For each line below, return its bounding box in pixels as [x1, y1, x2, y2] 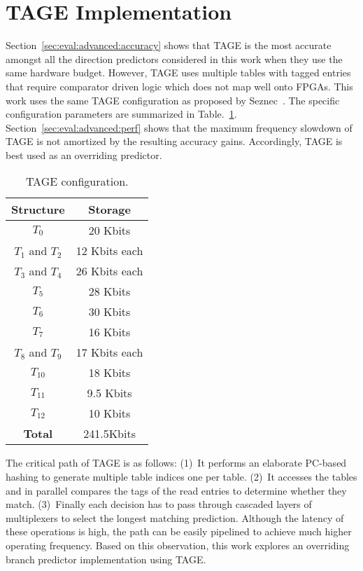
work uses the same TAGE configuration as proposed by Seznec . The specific [6, 92, 340, 107]
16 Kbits [88, 324, 131, 340]
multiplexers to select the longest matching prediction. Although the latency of [6, 510, 344, 525]
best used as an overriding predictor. [6, 147, 162, 162]
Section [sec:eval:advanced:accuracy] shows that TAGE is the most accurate [6, 38, 332, 53]
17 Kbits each [76, 344, 143, 361]
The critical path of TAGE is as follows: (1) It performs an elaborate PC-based [6, 455, 347, 470]
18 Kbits [88, 364, 131, 381]
